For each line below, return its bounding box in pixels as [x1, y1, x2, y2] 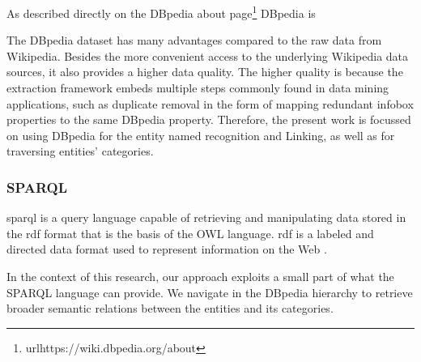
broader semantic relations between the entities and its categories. [6, 300, 334, 317]
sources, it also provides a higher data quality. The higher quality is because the [6, 63, 403, 80]
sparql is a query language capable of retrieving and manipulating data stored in [6, 209, 406, 226]
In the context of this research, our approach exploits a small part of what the [6, 268, 394, 284]
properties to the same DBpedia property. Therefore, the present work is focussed [6, 111, 411, 128]
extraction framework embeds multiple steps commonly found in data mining [6, 79, 389, 96]
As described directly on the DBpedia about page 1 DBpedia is [6, 2, 316, 21]
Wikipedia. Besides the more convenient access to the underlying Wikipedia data [6, 47, 409, 64]
